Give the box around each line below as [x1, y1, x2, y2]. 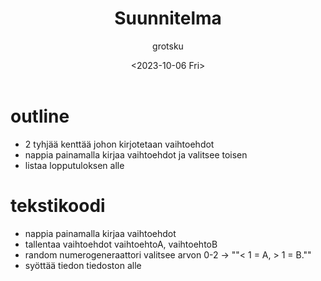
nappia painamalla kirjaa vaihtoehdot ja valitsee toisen [24, 148, 248, 161]
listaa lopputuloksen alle [24, 159, 125, 171]
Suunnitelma [114, 7, 222, 30]
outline [10, 105, 70, 127]
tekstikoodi [10, 194, 106, 217]
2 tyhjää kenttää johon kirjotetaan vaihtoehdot [24, 138, 215, 150]
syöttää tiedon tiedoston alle [24, 259, 142, 271]
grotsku [152, 40, 184, 52]
